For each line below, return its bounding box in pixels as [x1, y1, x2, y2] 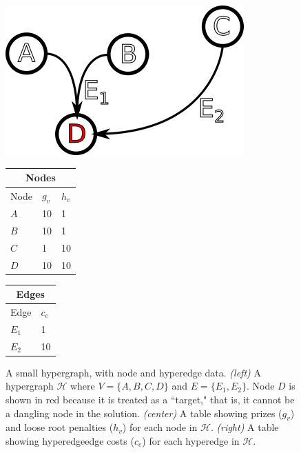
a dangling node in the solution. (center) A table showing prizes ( [6, 405, 282, 420]
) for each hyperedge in [142, 433, 240, 447]
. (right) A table [210, 420, 279, 434]
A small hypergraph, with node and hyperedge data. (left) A [6, 365, 261, 379]
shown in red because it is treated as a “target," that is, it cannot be [6, 392, 295, 406]
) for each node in [122, 420, 198, 434]
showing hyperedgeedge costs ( [6, 433, 134, 447]
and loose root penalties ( [6, 420, 114, 434]
